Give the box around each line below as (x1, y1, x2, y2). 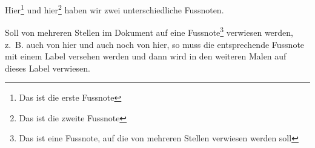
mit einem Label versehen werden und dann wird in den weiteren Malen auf (5, 50, 287, 62)
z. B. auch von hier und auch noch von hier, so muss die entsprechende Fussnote (5, 38, 305, 50)
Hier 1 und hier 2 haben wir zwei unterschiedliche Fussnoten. (5, 2, 224, 16)
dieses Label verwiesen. (5, 61, 90, 74)
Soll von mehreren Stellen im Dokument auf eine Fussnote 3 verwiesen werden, (5, 24, 293, 38)
